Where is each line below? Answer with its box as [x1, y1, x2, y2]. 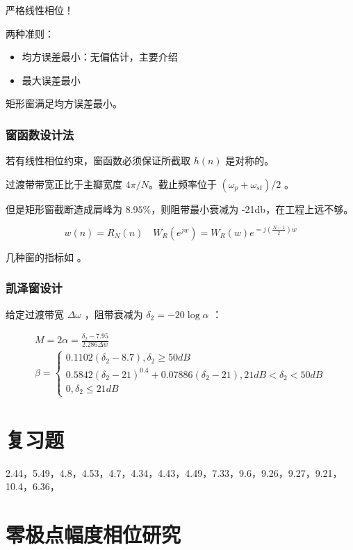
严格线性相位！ [6, 3, 74, 17]
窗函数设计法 [6, 125, 74, 143]
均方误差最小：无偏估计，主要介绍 [22, 49, 178, 64]
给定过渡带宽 [6, 306, 64, 321]
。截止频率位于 [148, 176, 217, 191]
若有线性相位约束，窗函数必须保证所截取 [6, 153, 190, 168]
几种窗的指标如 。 [6, 249, 87, 264]
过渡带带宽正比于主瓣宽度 [6, 176, 122, 191]
